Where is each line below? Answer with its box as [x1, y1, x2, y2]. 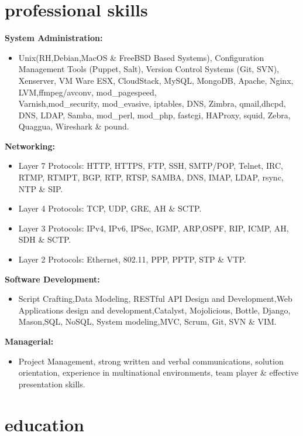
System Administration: [5, 32, 103, 44]
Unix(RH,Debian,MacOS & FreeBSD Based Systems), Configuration [18, 51, 264, 63]
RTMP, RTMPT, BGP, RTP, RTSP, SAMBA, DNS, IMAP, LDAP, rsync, [18, 171, 284, 183]
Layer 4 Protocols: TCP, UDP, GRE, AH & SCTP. [18, 202, 202, 214]
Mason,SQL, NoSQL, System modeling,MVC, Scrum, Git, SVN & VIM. [18, 315, 277, 328]
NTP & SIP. [18, 182, 63, 195]
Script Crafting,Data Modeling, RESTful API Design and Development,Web [18, 292, 292, 305]
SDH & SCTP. [18, 233, 71, 246]
